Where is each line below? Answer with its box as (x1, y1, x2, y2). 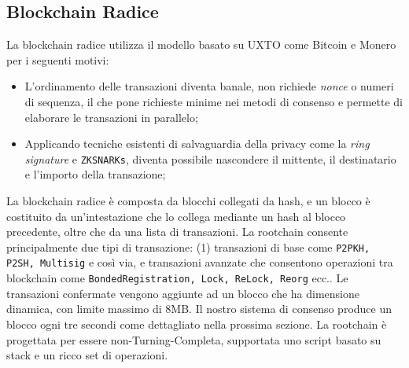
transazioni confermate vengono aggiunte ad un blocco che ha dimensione (6, 285, 360, 301)
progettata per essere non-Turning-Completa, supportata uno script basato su (6, 331, 381, 348)
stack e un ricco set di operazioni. (6, 347, 168, 363)
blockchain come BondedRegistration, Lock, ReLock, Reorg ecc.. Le (6, 270, 348, 286)
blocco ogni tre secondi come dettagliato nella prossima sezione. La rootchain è (6, 315, 387, 332)
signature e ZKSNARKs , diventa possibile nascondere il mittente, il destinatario (24, 150, 396, 167)
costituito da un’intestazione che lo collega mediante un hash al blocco (6, 208, 346, 224)
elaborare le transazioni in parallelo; (24, 109, 198, 125)
